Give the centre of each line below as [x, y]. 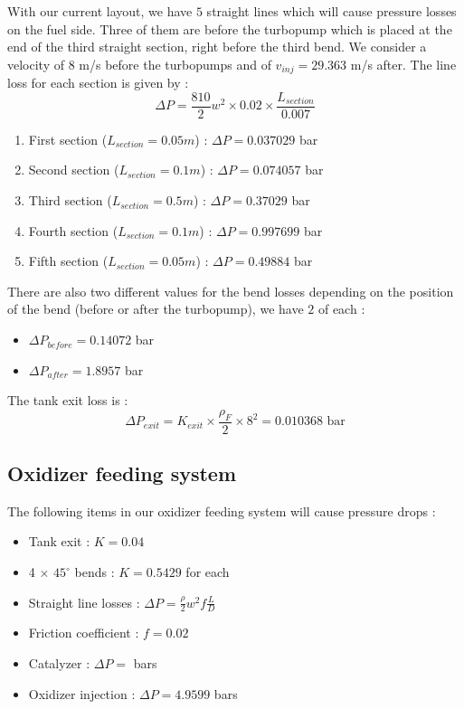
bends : [95, 572]
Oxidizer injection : [82, 693]
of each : [341, 309]
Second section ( [74, 170]
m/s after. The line [403, 64]
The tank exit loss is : [68, 400]
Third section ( [70, 200]
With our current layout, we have [100, 11]
